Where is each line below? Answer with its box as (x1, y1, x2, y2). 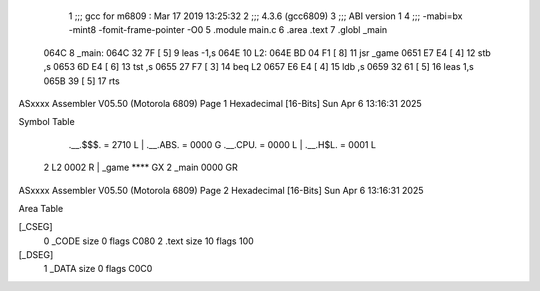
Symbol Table (18, 116, 75, 128)
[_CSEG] (18, 221, 54, 233)
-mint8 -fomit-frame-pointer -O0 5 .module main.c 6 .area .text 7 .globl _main (68, 24, 388, 36)
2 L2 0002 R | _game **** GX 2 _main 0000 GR (43, 161, 239, 174)
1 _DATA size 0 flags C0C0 (43, 263, 153, 275)
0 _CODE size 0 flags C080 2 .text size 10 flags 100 (43, 235, 254, 247)
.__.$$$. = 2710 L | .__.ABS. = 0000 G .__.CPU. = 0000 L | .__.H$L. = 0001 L (68, 138, 377, 150)
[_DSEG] (18, 249, 54, 261)
